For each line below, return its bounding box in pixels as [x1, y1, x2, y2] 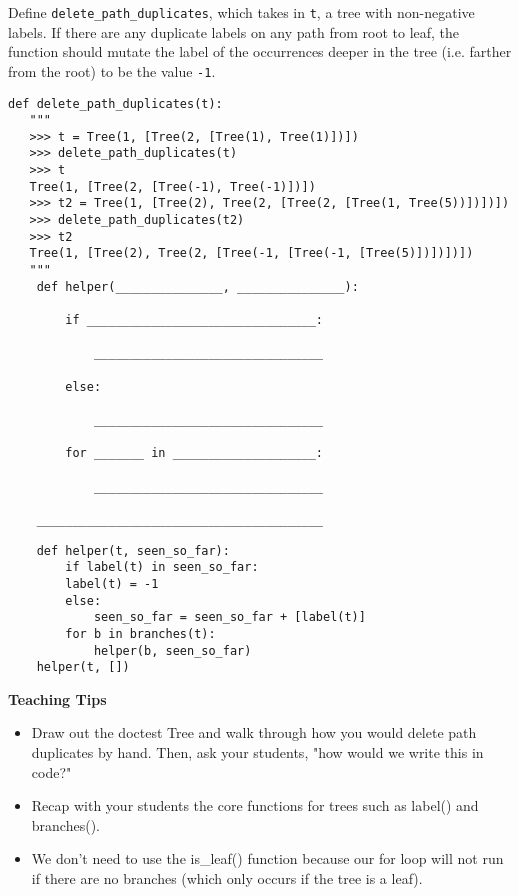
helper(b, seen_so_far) [93, 643, 252, 658]
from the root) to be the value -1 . [8, 60, 216, 81]
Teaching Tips [8, 688, 107, 709]
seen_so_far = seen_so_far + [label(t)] [93, 610, 366, 625]
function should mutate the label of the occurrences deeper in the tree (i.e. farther [8, 41, 512, 62]
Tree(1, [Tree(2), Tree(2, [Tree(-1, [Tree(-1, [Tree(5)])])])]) [29, 246, 474, 261]
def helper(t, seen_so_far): [36, 543, 230, 558]
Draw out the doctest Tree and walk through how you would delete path [31, 722, 477, 743]
